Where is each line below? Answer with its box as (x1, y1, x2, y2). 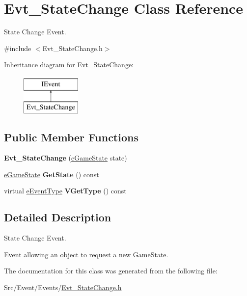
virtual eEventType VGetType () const (4, 186, 127, 196)
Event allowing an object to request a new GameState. (4, 249, 168, 259)
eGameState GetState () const (4, 169, 99, 179)
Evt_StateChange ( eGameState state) (4, 153, 127, 163)
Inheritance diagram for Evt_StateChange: (4, 59, 134, 70)
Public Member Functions (4, 130, 138, 145)
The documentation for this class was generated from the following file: (4, 266, 218, 276)
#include (4, 43, 31, 53)
